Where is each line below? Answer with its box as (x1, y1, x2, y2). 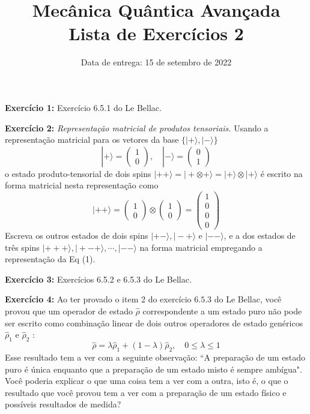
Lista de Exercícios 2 (68, 21, 244, 46)
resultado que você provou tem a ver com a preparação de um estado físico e (5, 386, 287, 398)
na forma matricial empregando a (139, 241, 263, 253)
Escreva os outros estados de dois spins (5, 229, 148, 242)
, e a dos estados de (223, 229, 296, 242)
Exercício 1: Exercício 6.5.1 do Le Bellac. (5, 101, 162, 113)
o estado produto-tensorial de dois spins (5, 167, 151, 179)
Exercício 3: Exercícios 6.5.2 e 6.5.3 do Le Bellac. (5, 272, 192, 285)
